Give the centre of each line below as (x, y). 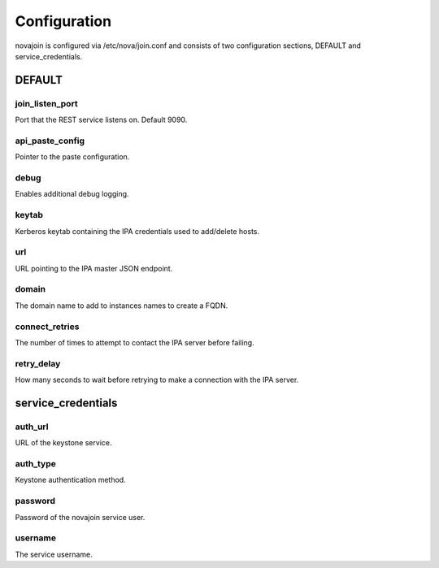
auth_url (32, 427)
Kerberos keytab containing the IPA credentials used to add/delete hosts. (137, 231)
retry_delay (38, 363)
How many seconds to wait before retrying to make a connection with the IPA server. (157, 380)
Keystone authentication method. (70, 480)
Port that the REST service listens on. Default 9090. (101, 120)
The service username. (54, 554)
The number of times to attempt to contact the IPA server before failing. (135, 342)
